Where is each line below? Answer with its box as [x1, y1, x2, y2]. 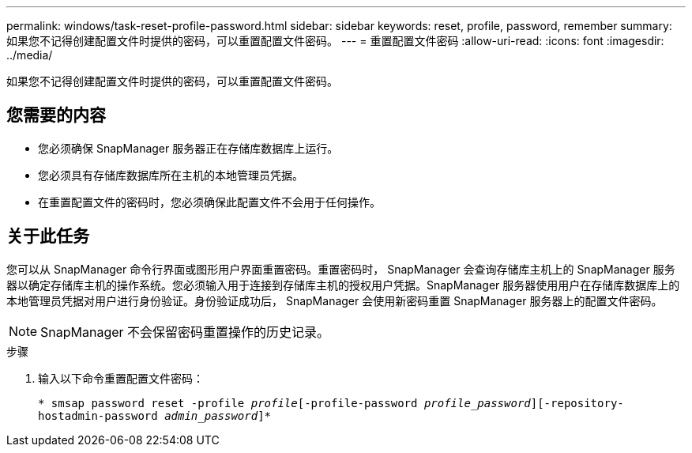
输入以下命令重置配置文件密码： [38, 371, 204, 385]
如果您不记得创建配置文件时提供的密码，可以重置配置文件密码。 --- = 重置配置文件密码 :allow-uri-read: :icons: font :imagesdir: [6, 34, 664, 47]
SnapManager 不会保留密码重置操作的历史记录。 [40, 323, 330, 340]
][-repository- [530, 396, 624, 410]
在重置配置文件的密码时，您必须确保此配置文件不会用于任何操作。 [38, 194, 381, 209]
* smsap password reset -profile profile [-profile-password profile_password [38, 396, 531, 410]
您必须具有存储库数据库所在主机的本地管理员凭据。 [38, 168, 303, 182]
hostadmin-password [38, 409, 158, 422]
